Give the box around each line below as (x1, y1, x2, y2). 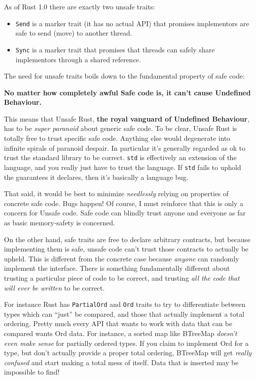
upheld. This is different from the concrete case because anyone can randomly (4, 253, 239, 263)
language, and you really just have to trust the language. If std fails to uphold (4, 162, 241, 172)
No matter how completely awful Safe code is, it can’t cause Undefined (4, 87, 251, 97)
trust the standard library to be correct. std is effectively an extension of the (4, 152, 237, 163)
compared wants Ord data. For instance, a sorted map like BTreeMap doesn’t (4, 328, 237, 338)
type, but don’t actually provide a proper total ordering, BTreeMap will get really (4, 347, 252, 358)
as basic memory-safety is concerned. (4, 217, 115, 227)
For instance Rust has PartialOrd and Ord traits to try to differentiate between (4, 299, 246, 309)
